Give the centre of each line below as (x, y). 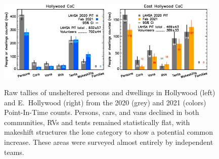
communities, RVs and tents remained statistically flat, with (97, 122)
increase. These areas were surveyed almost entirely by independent (109, 142)
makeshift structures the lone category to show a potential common (108, 132)
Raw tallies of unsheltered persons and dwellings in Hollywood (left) (110, 92)
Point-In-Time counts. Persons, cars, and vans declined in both (102, 112)
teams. (14, 152)
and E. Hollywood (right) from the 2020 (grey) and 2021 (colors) (105, 102)
